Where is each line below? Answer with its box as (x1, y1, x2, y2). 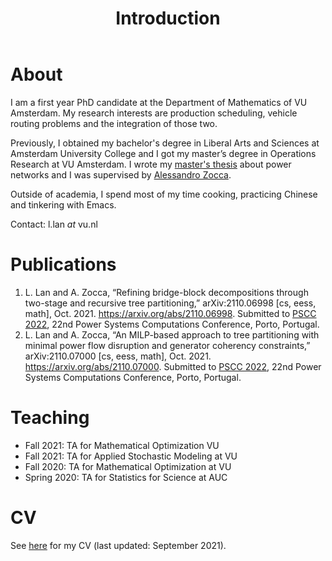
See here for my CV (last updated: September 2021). (10, 539, 227, 551)
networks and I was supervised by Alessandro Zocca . (10, 168, 232, 181)
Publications (10, 253, 117, 276)
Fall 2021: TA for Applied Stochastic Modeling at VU (24, 450, 238, 462)
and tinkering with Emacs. (10, 198, 117, 211)
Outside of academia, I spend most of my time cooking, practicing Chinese (10, 188, 318, 200)
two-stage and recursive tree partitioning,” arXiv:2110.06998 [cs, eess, (24, 297, 317, 309)
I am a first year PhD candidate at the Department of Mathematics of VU (10, 96, 308, 108)
